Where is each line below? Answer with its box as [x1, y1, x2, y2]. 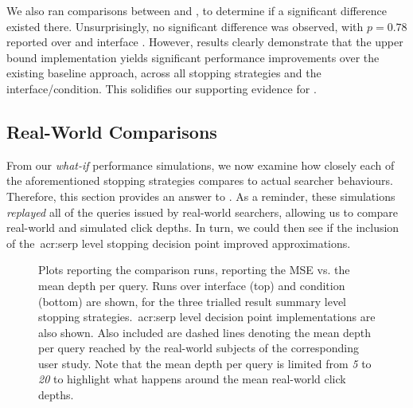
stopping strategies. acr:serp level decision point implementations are [38, 308, 376, 325]
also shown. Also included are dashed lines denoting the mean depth [38, 324, 372, 340]
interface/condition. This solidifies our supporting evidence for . [6, 80, 317, 96]
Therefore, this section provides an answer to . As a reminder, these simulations [6, 187, 395, 204]
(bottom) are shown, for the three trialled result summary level [38, 292, 347, 309]
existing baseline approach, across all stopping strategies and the [6, 65, 321, 81]
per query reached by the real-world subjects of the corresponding [38, 339, 360, 356]
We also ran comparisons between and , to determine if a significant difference [6, 2, 387, 18]
